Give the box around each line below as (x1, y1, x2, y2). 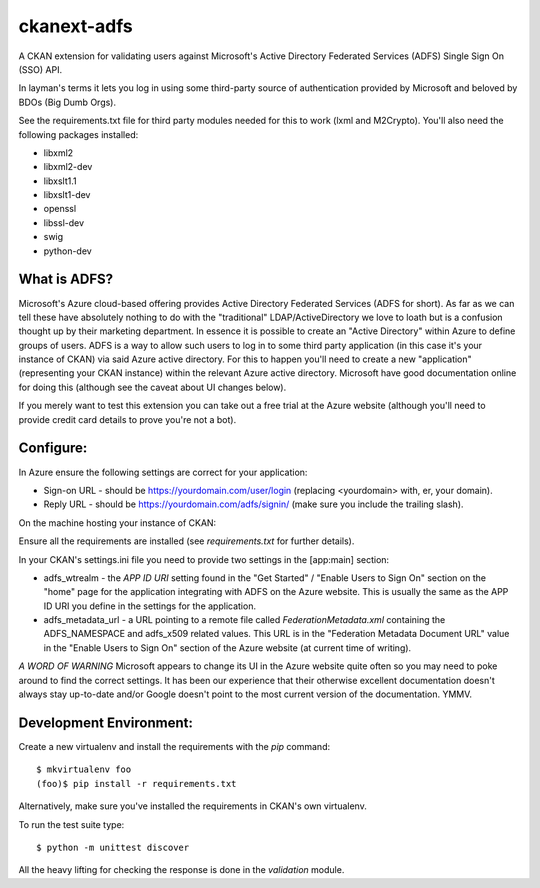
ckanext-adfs (18, 15, 134, 37)
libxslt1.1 (43, 175, 77, 187)
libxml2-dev (43, 161, 93, 173)
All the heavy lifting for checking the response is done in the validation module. (18, 864, 345, 876)
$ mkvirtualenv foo (36, 764, 132, 775)
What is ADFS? (18, 271, 114, 288)
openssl (43, 203, 77, 215)
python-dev (43, 245, 92, 257)
